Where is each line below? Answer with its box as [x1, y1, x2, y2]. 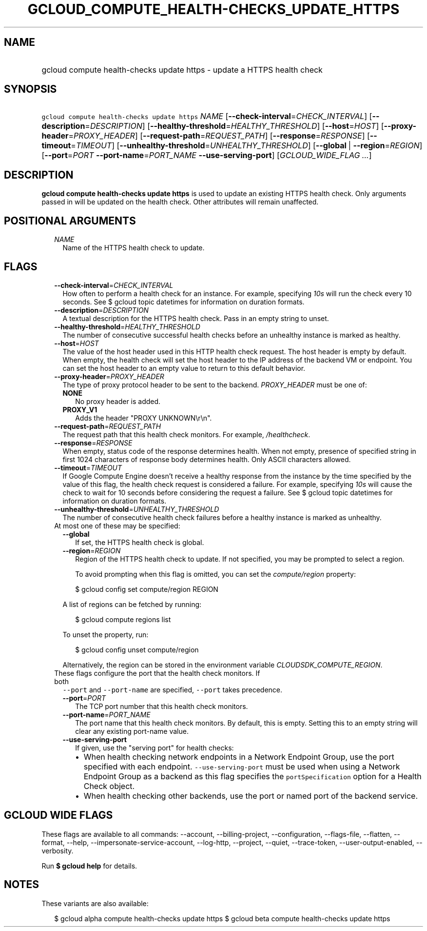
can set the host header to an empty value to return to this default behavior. [62, 364, 306, 372]
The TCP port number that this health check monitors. [75, 702, 248, 710]
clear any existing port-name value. [75, 727, 189, 735]
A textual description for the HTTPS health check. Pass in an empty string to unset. [62, 314, 329, 323]
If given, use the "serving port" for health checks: [75, 743, 234, 752]
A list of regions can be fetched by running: [62, 600, 202, 608]
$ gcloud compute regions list [75, 615, 171, 624]
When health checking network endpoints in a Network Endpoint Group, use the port [83, 751, 394, 762]
